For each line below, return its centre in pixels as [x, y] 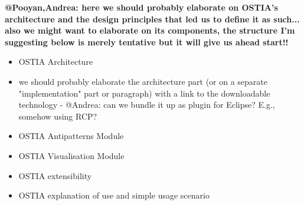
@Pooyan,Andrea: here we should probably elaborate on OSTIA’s [141, 7]
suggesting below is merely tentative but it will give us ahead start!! [147, 42]
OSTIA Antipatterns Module [71, 136]
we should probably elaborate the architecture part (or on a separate [143, 81]
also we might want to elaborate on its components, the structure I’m [150, 30]
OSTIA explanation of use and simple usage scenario [114, 195]
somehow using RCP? [58, 116]
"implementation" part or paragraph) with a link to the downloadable [144, 93]
